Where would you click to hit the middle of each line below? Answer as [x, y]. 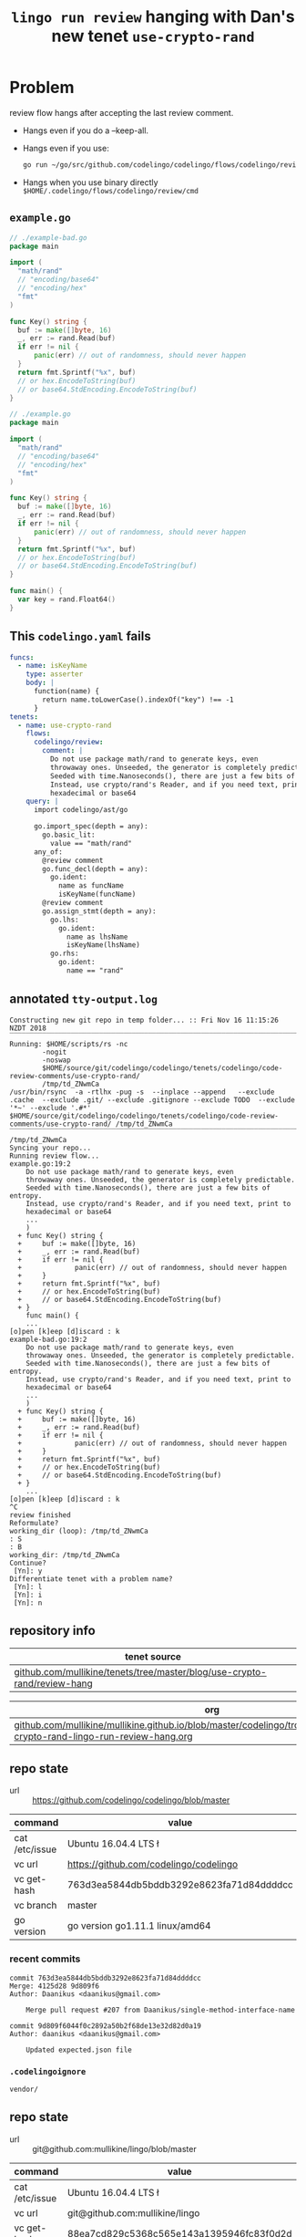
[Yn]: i [28, 1595]
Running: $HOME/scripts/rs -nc [69, 1044]
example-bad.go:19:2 [49, 1339]
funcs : [22, 657]
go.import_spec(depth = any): [91, 827]
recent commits [45, 1959]
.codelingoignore [48, 2071]
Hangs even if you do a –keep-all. [85, 130]
